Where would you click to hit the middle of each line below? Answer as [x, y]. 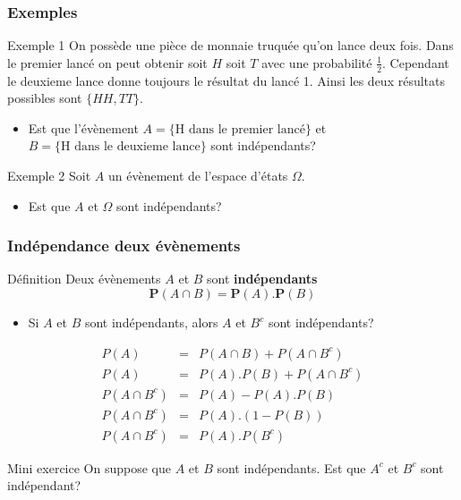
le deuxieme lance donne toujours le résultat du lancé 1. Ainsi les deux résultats [226, 80]
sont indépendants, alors [151, 322]
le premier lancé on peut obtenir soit [107, 62]
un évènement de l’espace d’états [198, 176]
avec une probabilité [317, 62]
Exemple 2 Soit [49, 176]
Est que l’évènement [83, 127]
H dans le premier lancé [240, 129]
